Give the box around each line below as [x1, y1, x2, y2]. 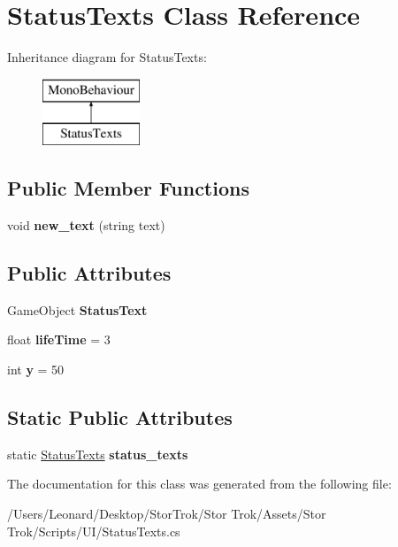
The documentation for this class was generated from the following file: [7, 474, 392, 493]
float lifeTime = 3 [7, 330, 111, 349]
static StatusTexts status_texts [7, 444, 188, 463]
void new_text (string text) [7, 216, 165, 235]
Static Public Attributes [7, 404, 233, 431]
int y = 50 [7, 360, 65, 379]
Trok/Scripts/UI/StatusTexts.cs [7, 521, 180, 540]
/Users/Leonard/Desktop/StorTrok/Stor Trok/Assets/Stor [7, 505, 326, 523]
